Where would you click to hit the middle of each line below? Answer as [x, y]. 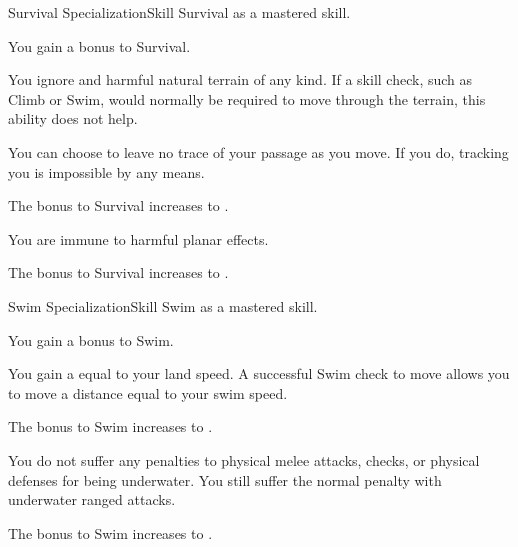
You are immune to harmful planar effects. [138, 238]
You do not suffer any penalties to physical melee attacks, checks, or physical [244, 459]
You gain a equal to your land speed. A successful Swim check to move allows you [259, 373]
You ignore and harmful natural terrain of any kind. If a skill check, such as [240, 79]
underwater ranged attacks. [92, 499]
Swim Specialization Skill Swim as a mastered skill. [163, 305]
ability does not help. [73, 118]
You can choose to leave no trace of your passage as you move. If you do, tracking [258, 151]
